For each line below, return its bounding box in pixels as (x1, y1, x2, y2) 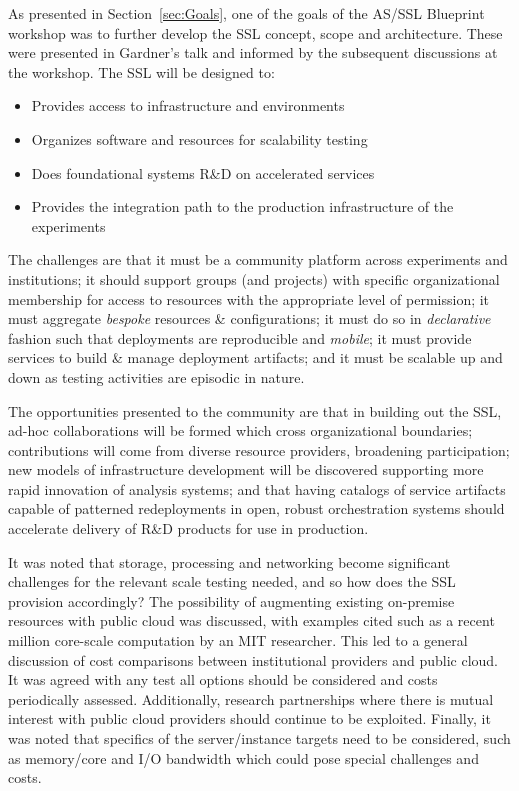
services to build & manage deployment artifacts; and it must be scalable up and (8, 347, 503, 368)
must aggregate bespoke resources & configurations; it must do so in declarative (8, 308, 491, 329)
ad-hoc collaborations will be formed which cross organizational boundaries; (8, 420, 473, 441)
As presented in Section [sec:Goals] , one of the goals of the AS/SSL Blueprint (8, 3, 485, 23)
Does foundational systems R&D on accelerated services (31, 162, 375, 183)
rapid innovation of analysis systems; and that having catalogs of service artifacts (8, 478, 506, 499)
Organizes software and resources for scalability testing (31, 128, 368, 149)
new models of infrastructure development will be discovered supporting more (8, 459, 484, 480)
